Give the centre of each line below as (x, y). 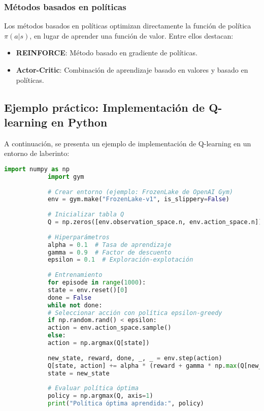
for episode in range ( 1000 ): (97, 283)
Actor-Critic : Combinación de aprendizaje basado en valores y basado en (132, 70)
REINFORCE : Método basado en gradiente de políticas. (107, 53)
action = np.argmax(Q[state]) (98, 343)
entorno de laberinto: (37, 153)
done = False (69, 297)
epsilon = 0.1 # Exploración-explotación (120, 260)
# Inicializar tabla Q (86, 215)
